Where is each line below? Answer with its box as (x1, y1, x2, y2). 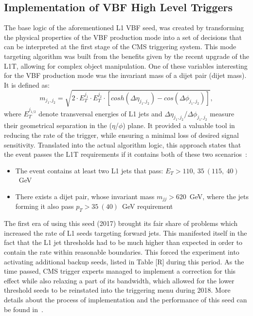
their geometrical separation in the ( (4, 120, 112, 130)
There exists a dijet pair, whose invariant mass (15, 191, 155, 201)
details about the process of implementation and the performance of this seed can (4, 294, 247, 304)
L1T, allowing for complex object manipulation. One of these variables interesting (4, 60, 248, 71)
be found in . (4, 304, 43, 314)
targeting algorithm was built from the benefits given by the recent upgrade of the (4, 51, 249, 61)
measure (210, 108, 235, 118)
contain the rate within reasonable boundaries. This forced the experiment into (4, 247, 239, 257)
